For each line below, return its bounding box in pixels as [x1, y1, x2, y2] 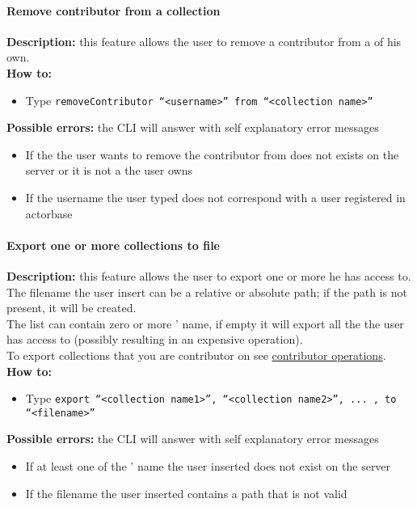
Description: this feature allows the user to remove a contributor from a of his [6, 32, 402, 49]
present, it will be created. [6, 299, 137, 316]
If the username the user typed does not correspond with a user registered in [25, 189, 406, 206]
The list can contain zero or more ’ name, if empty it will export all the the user [6, 315, 404, 332]
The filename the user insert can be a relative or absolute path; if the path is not [6, 283, 407, 300]
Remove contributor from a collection [6, 2, 221, 19]
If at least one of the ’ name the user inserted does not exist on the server [25, 458, 391, 475]
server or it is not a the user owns [25, 162, 192, 179]
